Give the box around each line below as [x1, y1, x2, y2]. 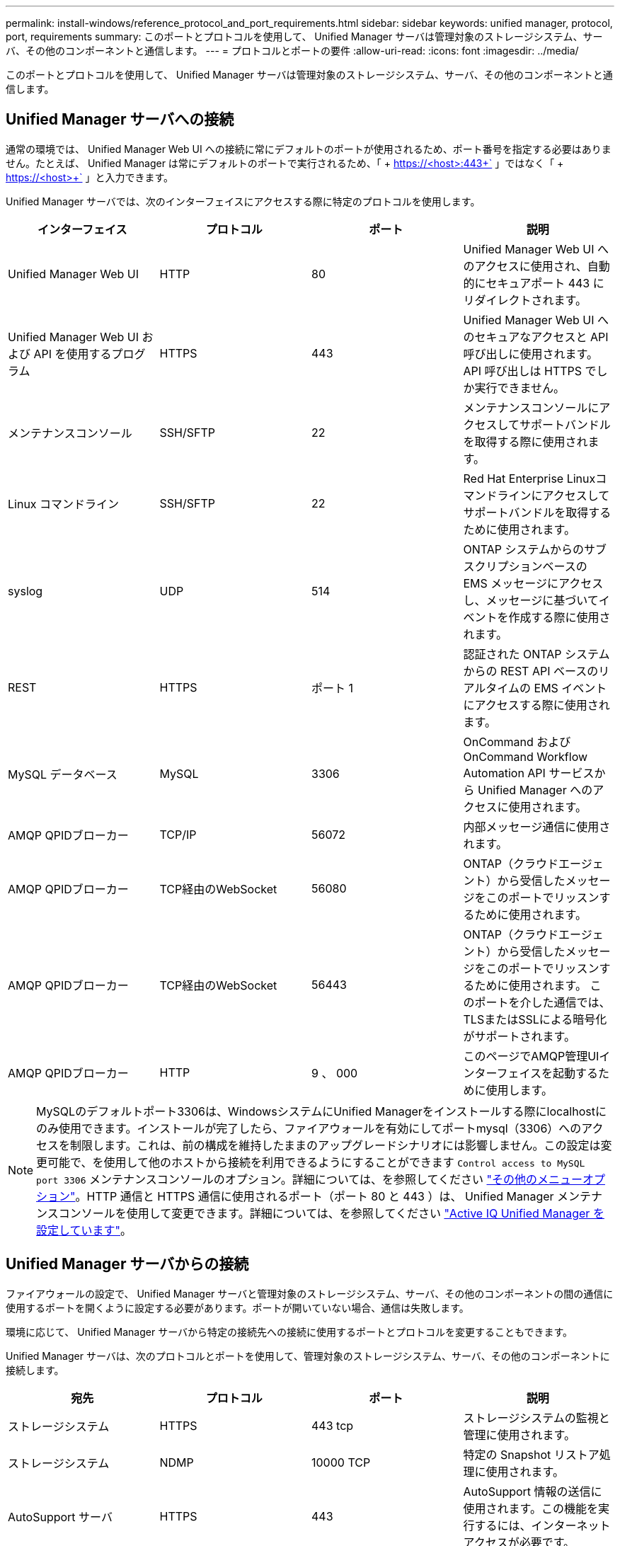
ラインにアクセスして [497, 488, 610, 503]
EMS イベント [534, 680, 607, 695]
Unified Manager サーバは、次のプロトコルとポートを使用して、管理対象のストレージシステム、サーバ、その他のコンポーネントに [6, 1349, 610, 1362]
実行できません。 [474, 380, 566, 395]
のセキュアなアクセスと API [463, 329, 609, 344]
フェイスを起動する [496, 1065, 599, 1080]
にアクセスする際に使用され [463, 697, 610, 712]
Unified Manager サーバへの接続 [6, 110, 234, 129]
